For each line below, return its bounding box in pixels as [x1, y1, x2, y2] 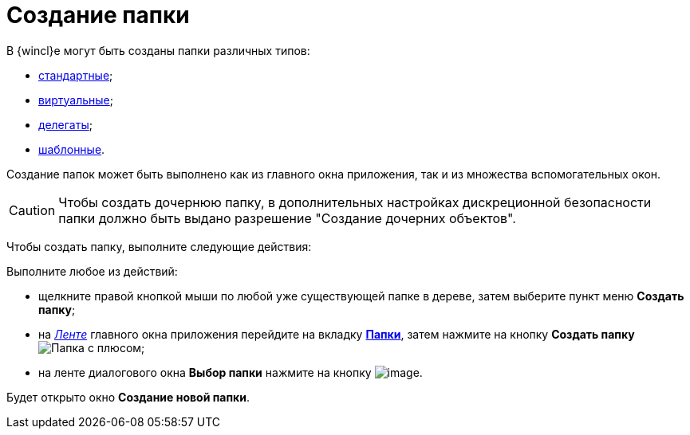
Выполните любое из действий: [6, 264, 178, 278]
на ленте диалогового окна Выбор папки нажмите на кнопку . [38, 365, 423, 379]
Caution [9, 202, 56, 218]
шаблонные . [38, 142, 105, 156]
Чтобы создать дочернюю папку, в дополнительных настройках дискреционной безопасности [58, 194, 652, 210]
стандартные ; [38, 68, 113, 82]
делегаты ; [38, 117, 93, 131]
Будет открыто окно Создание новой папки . [6, 390, 250, 404]
